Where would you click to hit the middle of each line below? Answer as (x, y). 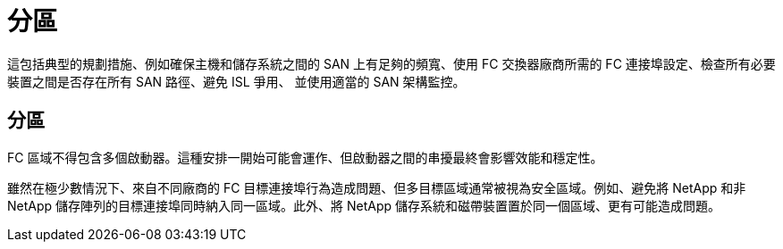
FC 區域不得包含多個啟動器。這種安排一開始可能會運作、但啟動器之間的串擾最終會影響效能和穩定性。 (305, 157)
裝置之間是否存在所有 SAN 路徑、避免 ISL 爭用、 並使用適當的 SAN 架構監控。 (236, 81)
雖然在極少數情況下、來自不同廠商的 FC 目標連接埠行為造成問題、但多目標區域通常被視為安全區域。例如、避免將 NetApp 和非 (377, 187)
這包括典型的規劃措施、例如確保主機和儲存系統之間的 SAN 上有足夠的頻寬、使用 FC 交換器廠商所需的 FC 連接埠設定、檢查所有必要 (391, 63)
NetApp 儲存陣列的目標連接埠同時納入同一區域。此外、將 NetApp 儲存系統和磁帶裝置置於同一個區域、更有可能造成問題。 (364, 205)
